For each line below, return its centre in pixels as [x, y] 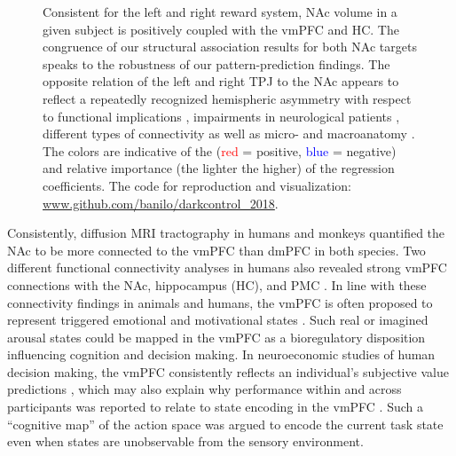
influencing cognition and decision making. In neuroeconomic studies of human [221, 354]
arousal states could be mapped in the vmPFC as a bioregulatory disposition [216, 337]
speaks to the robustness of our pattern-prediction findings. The [216, 63]
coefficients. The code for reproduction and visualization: [197, 185]
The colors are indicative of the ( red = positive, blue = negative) [220, 150]
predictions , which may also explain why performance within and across [204, 389]
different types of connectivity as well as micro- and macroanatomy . [229, 134]
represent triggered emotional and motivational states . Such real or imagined [218, 320]
